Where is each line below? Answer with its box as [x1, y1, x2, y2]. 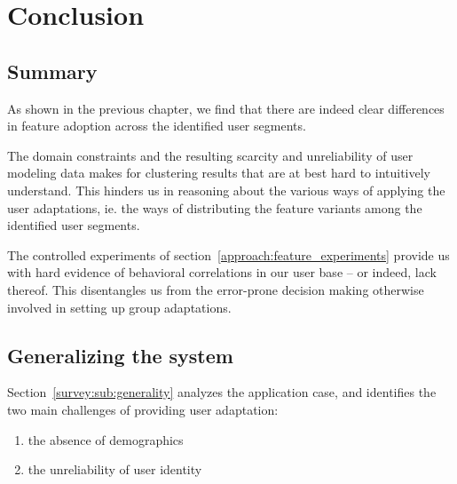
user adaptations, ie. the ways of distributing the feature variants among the [7, 198, 422, 217]
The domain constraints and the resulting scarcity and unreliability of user [7, 146, 414, 164]
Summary [7, 57, 98, 84]
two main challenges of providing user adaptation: [7, 400, 279, 418]
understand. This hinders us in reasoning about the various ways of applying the [7, 180, 445, 199]
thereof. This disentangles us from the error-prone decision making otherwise [7, 280, 424, 298]
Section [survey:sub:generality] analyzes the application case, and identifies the [7, 383, 437, 401]
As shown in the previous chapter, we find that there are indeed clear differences [7, 99, 445, 117]
